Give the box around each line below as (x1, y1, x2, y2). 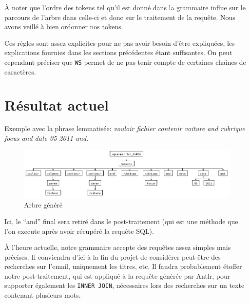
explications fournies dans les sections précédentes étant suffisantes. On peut (4, 47, 232, 57)
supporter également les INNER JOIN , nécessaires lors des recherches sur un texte (4, 280, 245, 290)
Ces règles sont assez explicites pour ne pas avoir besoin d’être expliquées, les (4, 38, 235, 48)
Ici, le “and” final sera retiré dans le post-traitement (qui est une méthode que (4, 216, 238, 226)
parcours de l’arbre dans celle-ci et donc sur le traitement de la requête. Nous (4, 12, 235, 22)
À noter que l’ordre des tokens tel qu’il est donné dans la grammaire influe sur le (4, 2, 246, 12)
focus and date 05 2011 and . (4, 133, 89, 143)
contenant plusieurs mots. (4, 290, 81, 300)
